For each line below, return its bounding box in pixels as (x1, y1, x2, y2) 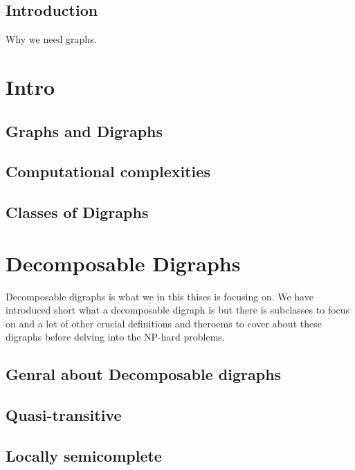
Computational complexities (6, 161, 210, 182)
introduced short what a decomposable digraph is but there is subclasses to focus (6, 302, 350, 317)
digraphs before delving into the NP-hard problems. (6, 329, 225, 344)
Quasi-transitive (6, 404, 122, 426)
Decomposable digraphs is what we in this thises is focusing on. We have (6, 289, 313, 303)
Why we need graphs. (6, 32, 97, 46)
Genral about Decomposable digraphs (6, 363, 282, 385)
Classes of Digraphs (6, 201, 149, 223)
